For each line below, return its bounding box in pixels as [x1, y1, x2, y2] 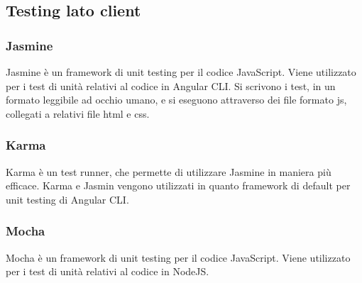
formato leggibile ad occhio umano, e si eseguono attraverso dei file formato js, [6, 92, 347, 107]
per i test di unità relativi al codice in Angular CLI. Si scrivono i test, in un [6, 78, 336, 93]
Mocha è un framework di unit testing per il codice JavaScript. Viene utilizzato [6, 250, 351, 265]
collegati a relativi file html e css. [6, 106, 150, 121]
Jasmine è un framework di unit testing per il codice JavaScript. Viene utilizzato [6, 65, 356, 79]
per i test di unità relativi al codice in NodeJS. [6, 264, 209, 279]
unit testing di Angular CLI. [6, 192, 129, 206]
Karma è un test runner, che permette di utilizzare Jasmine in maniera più [6, 164, 331, 179]
